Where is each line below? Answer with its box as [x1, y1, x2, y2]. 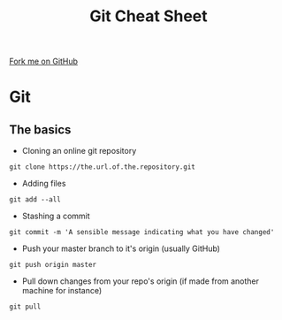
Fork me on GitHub [9, 56, 78, 67]
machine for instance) [21, 286, 103, 296]
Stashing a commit [21, 210, 90, 222]
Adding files [21, 179, 66, 189]
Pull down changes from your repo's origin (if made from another [21, 276, 259, 286]
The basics [9, 122, 72, 137]
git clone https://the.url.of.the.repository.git [9, 163, 196, 171]
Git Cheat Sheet [89, 6, 208, 27]
